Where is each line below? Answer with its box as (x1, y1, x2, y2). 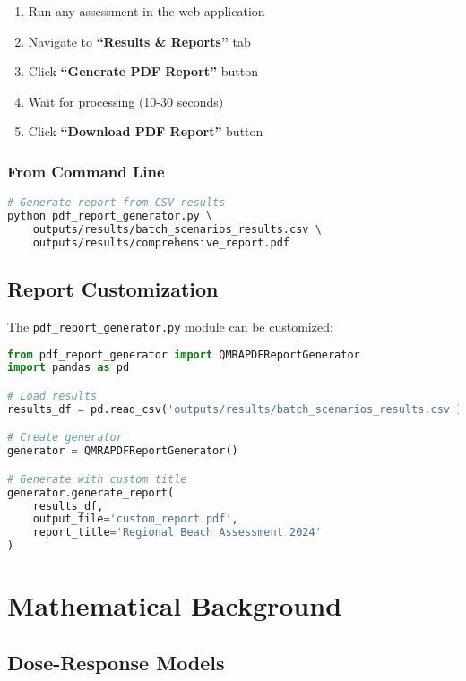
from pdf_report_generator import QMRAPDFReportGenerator (7, 348, 360, 361)
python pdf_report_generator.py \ (7, 210, 213, 223)
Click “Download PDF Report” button (28, 122, 263, 141)
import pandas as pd (7, 361, 130, 375)
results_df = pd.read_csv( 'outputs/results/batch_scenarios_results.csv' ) (7, 402, 463, 416)
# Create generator (7, 431, 123, 444)
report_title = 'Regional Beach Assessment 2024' (32, 526, 322, 539)
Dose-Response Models (7, 648, 225, 676)
